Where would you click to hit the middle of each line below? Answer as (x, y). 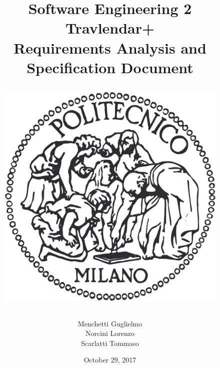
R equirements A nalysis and (110, 47)
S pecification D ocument (110, 67)
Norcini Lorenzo (110, 333)
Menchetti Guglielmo (110, 323)
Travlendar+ (110, 28)
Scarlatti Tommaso (110, 343)
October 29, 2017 (110, 360)
